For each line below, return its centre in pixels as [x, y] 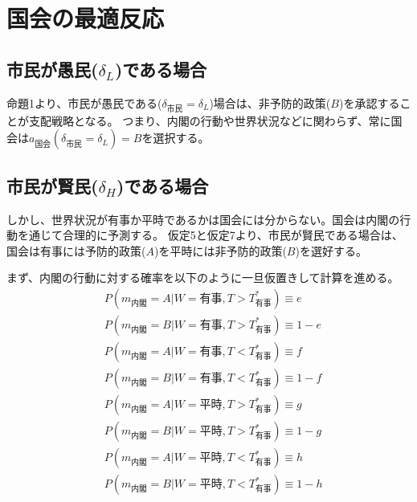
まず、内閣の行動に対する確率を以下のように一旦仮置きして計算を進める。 [203, 278]
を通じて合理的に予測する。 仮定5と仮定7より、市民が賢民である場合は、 [210, 235]
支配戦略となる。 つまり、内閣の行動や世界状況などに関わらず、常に [210, 120]
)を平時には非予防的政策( [220, 250]
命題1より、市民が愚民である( [84, 102]
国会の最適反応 [86, 18]
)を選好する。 [331, 250]
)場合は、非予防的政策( [270, 102]
